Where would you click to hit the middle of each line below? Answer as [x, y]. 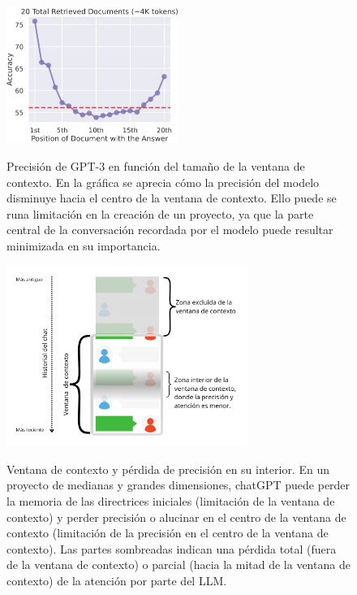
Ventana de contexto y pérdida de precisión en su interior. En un [168, 469]
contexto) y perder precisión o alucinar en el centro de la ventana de [176, 517]
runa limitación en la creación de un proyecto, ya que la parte [160, 213]
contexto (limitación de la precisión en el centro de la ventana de [168, 533]
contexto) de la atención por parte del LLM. [117, 580]
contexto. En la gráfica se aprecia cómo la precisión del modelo [163, 182]
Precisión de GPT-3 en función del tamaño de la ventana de [156, 165]
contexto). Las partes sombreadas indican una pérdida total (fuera [172, 548]
